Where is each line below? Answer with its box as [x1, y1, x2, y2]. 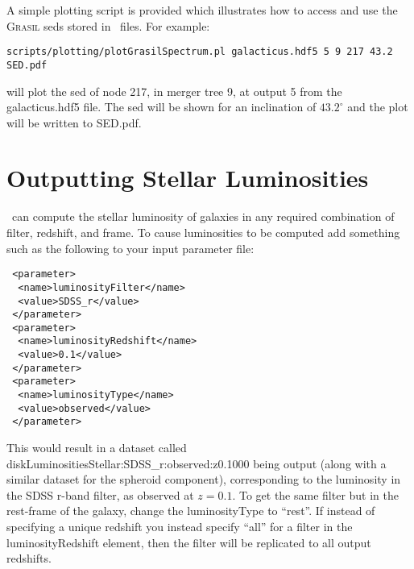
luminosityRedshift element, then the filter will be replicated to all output [6, 534, 371, 550]
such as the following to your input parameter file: [6, 239, 255, 256]
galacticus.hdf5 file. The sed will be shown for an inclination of [6, 98, 317, 115]
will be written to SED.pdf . [6, 114, 142, 131]
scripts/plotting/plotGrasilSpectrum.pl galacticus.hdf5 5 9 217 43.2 [6, 46, 393, 58]
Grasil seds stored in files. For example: [6, 17, 210, 34]
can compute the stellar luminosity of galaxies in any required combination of [11, 208, 395, 225]
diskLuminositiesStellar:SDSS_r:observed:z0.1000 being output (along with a [6, 455, 387, 471]
